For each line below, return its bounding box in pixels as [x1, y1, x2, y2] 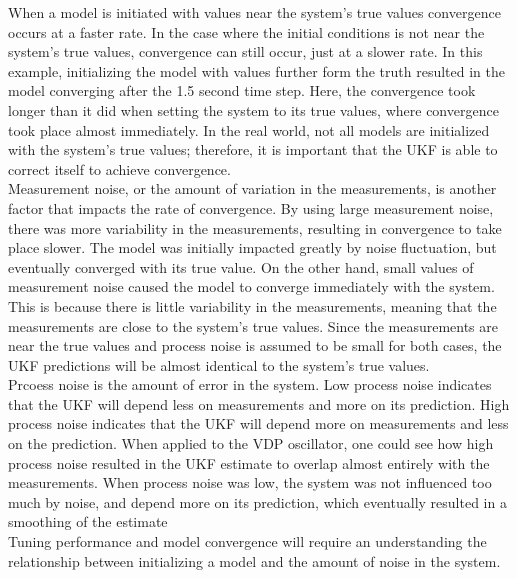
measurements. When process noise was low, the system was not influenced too [8, 472, 492, 493]
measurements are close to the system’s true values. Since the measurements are [8, 315, 498, 336]
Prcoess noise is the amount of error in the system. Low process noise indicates [8, 374, 492, 395]
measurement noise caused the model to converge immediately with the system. [8, 276, 495, 297]
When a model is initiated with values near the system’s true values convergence [8, 2, 501, 22]
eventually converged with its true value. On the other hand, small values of [8, 256, 474, 277]
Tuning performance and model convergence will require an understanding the [8, 531, 487, 552]
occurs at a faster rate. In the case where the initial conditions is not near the [8, 21, 485, 42]
